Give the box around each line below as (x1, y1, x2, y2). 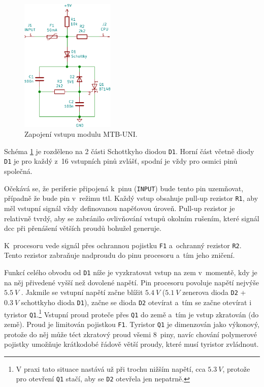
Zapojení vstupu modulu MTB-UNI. (24, 129, 138, 139)
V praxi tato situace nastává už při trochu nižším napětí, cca (16, 363, 206, 374)
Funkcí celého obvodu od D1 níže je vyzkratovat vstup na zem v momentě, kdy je (4, 267, 257, 278)
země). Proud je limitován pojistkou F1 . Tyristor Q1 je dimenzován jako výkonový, (4, 318, 259, 329)
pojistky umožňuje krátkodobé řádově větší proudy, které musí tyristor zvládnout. (4, 339, 259, 349)
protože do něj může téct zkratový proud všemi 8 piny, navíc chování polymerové (4, 329, 257, 339)
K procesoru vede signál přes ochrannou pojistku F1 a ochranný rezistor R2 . (4, 240, 242, 250)
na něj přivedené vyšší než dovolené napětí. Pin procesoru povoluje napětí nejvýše (4, 277, 259, 287)
